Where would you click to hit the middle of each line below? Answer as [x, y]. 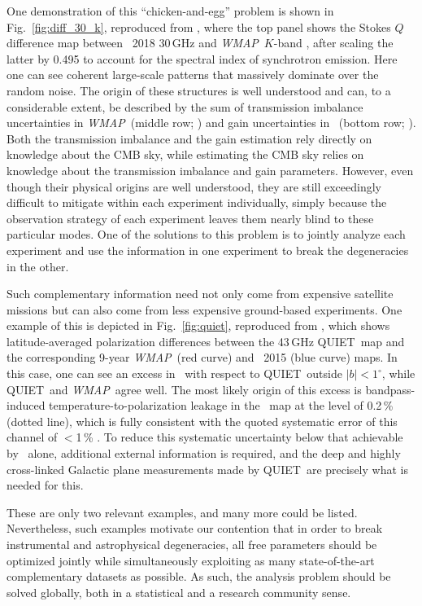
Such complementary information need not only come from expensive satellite [200, 294]
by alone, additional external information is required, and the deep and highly [204, 453]
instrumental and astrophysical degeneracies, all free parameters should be [192, 544]
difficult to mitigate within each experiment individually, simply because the [197, 202]
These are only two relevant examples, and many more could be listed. [182, 512]
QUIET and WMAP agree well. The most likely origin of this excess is [184, 389]
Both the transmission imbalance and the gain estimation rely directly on [189, 138]
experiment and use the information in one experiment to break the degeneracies [208, 250]
